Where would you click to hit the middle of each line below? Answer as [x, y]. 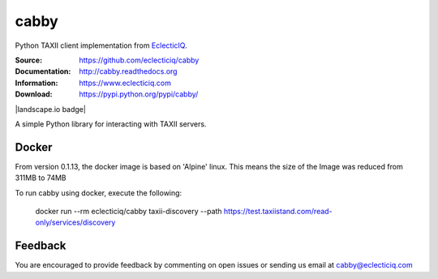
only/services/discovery [75, 222]
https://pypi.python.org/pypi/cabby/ [139, 94]
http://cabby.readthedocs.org [128, 71]
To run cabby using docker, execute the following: [99, 193]
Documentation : [43, 71]
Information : [36, 83]
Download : [34, 94]
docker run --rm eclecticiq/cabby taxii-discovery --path [129, 211]
